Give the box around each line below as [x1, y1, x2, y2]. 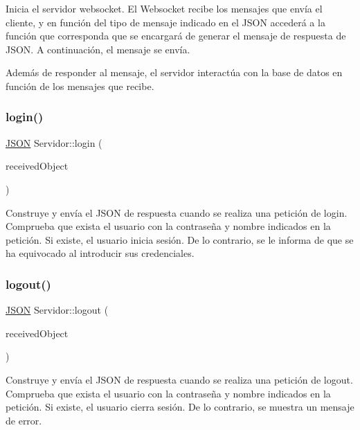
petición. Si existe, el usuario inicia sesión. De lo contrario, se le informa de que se [6, 232, 354, 247]
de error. [6, 413, 42, 427]
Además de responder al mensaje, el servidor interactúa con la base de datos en [6, 65, 343, 80]
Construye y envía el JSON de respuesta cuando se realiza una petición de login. [6, 205, 348, 220]
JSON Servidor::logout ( [6, 303, 109, 317]
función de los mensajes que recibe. [6, 78, 154, 93]
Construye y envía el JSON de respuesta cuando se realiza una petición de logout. [6, 372, 353, 386]
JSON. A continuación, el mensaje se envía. [6, 42, 190, 56]
